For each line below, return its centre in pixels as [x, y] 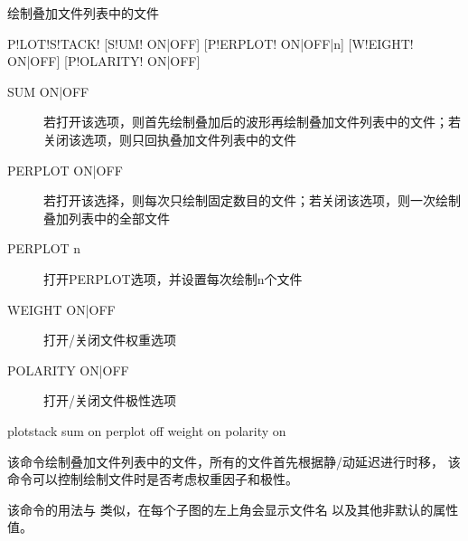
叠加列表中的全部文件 [107, 218]
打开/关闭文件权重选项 [110, 340]
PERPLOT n [44, 248]
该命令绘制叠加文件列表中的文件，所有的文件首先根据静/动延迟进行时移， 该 [234, 461]
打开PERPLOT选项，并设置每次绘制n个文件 [173, 278]
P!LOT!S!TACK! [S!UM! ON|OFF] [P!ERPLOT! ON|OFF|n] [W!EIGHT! [211, 43]
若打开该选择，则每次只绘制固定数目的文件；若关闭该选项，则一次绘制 [252, 200]
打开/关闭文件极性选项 [110, 400]
